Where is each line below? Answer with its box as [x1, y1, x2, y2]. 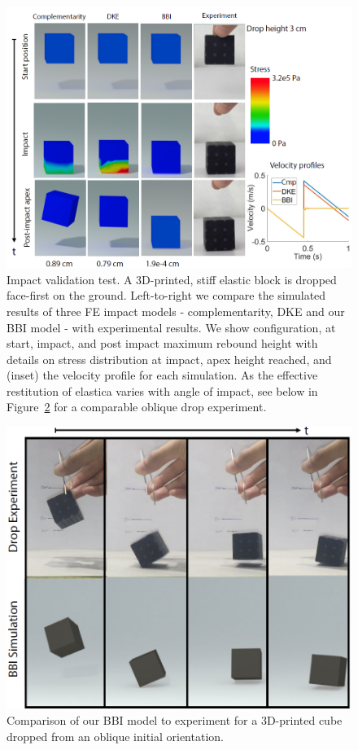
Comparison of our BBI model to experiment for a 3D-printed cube [7, 711, 343, 728]
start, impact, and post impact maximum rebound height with [7, 335, 318, 352]
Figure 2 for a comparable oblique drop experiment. [7, 398, 267, 415]
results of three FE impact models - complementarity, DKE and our [7, 302, 345, 319]
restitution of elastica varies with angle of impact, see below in [7, 382, 318, 399]
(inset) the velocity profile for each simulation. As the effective [7, 366, 318, 384]
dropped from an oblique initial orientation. [7, 727, 224, 744]
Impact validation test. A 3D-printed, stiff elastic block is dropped [7, 270, 337, 287]
